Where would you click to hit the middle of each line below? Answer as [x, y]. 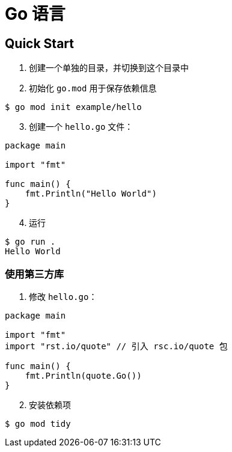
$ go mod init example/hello [73, 107]
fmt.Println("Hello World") [91, 194]
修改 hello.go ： [63, 296]
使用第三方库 [35, 274]
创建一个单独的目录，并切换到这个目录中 [109, 68]
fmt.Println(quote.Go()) [83, 375]
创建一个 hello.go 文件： [81, 127]
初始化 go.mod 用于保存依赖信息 [93, 88]
